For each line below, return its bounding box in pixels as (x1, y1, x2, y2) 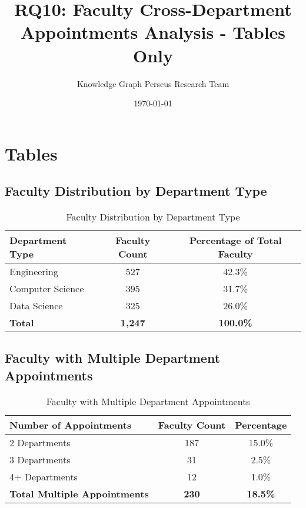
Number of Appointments (9, 417, 132, 432)
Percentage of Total (189, 233, 282, 248)
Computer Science (9, 282, 84, 296)
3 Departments (9, 452, 71, 466)
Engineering (9, 265, 58, 279)
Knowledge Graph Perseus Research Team (76, 77, 229, 89)
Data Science (9, 299, 63, 313)
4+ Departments (9, 469, 78, 483)
